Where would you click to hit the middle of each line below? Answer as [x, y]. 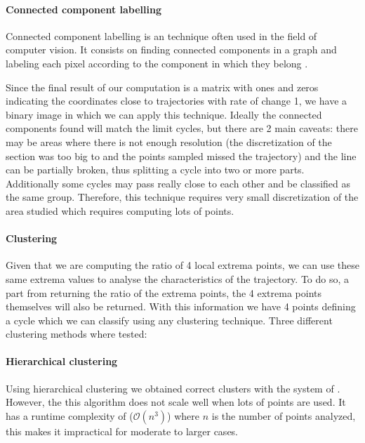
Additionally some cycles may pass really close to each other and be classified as [178, 183]
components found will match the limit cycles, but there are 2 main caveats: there [182, 128]
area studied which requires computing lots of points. [120, 210]
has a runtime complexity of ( [69, 415]
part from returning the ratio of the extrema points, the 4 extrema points [164, 292]
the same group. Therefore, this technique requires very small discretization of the [182, 197]
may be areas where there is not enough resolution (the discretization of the [169, 141]
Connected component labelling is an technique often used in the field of [161, 35]
